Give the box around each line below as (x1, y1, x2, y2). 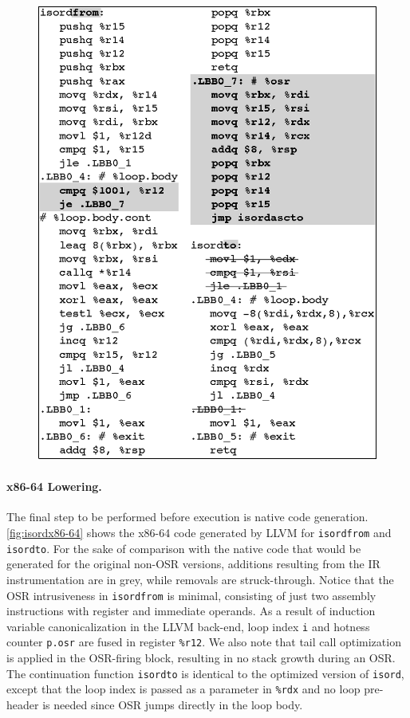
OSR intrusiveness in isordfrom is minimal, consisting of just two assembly (6, 587, 376, 603)
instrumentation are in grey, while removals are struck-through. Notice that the (6, 571, 394, 587)
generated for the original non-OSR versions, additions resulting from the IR (6, 555, 380, 572)
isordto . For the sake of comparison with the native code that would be (6, 539, 361, 556)
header (6, 696, 39, 712)
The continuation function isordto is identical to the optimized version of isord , (6, 665, 404, 681)
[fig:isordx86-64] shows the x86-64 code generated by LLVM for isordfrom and (6, 524, 392, 541)
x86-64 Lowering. (6, 478, 102, 495)
